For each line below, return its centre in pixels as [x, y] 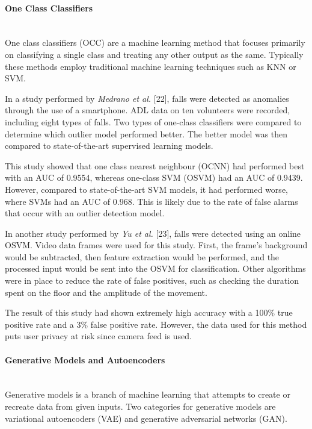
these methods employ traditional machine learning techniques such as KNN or [151, 66]
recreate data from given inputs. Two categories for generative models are [140, 406]
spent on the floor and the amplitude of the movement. [106, 292]
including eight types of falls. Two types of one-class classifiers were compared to [153, 121]
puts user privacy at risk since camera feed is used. [98, 336]
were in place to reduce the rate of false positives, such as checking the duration [152, 280]
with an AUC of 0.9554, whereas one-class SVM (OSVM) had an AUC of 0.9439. [154, 177]
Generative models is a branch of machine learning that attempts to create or [148, 394]
